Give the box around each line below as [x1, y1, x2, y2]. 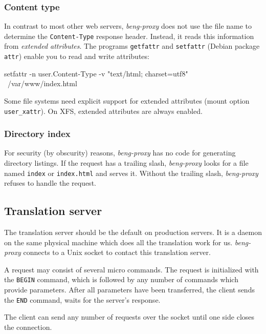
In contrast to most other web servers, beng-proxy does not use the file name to [4, 21, 252, 31]
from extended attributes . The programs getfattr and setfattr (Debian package [4, 41, 260, 51]
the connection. [4, 321, 52, 332]
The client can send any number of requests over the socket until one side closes [4, 311, 255, 322]
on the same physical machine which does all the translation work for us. [4, 237, 233, 247]
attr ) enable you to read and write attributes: [4, 51, 149, 62]
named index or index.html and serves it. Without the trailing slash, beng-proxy [4, 167, 258, 178]
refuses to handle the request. [4, 178, 96, 188]
